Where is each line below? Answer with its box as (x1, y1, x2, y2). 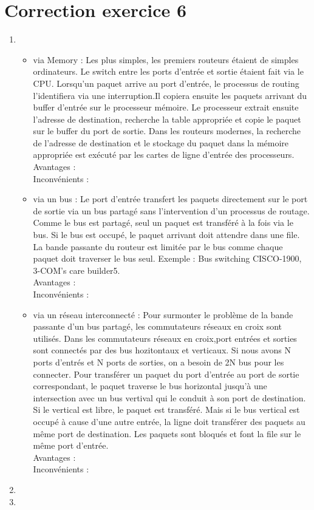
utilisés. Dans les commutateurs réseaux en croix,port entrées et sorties (33, 331, 297, 344)
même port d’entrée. (33, 439, 109, 452)
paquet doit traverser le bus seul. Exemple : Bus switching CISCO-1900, (33, 252, 302, 265)
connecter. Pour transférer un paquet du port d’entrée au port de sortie (33, 367, 299, 380)
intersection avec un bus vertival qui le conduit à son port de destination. (33, 391, 306, 404)
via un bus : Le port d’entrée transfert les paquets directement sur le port (33, 192, 308, 205)
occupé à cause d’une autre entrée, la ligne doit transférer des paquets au (33, 415, 305, 427)
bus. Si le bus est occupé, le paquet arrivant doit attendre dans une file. (33, 228, 300, 241)
